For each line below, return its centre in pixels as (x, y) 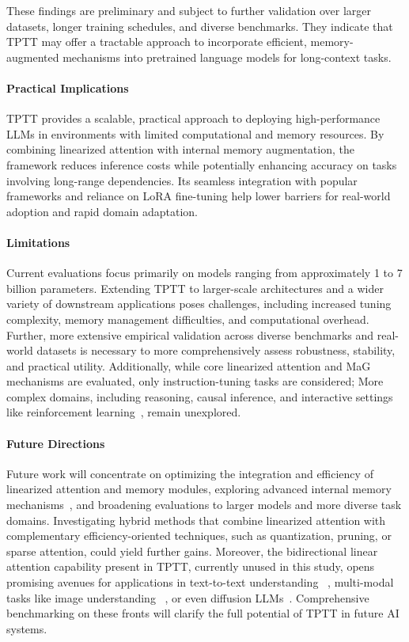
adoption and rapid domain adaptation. (102, 211)
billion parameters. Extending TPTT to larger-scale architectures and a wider (195, 288)
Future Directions (56, 443)
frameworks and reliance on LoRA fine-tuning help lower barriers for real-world (199, 196)
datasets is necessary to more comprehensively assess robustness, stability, (216, 350)
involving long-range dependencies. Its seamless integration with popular (182, 180)
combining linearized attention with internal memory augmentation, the (180, 149)
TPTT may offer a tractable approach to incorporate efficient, (157, 42)
